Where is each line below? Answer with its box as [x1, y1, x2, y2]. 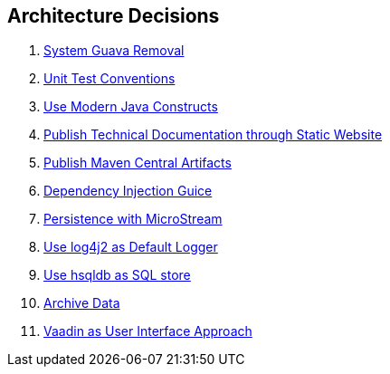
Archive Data [43, 295, 120, 312]
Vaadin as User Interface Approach [43, 323, 252, 340]
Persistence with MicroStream [43, 211, 223, 227]
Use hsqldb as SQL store [43, 267, 191, 283]
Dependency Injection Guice [43, 183, 213, 199]
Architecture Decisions [7, 5, 220, 27]
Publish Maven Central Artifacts [43, 155, 232, 171]
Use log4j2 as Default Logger [43, 239, 218, 255]
